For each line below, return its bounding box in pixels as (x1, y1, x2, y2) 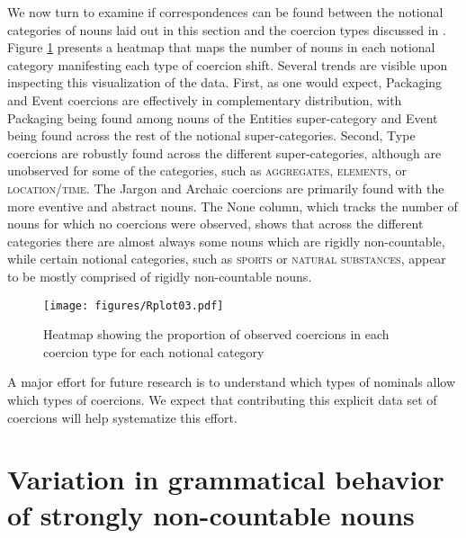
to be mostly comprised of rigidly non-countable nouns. (7, 266, 312, 285)
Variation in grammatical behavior (7, 461, 444, 498)
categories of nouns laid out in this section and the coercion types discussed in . (7, 20, 446, 39)
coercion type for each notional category (43, 342, 264, 361)
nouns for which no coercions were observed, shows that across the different (7, 214, 424, 233)
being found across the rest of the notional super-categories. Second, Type (7, 126, 416, 145)
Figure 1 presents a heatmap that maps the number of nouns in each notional (7, 38, 435, 57)
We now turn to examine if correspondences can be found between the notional (7, 3, 444, 21)
